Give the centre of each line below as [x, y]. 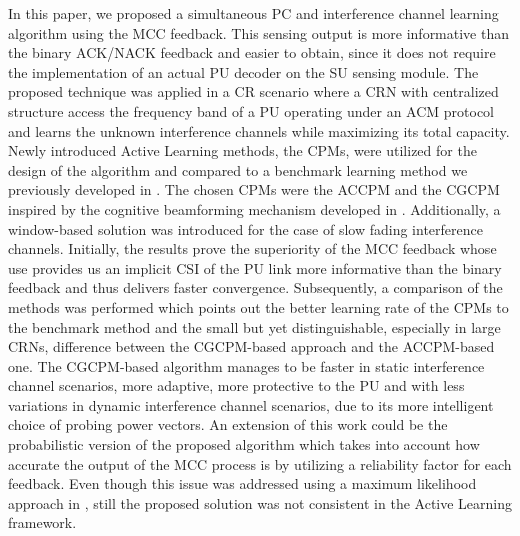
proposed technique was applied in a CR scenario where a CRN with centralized [253, 91]
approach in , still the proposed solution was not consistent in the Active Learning [260, 502]
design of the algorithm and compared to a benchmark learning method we [238, 169]
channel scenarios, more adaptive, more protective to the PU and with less [236, 385]
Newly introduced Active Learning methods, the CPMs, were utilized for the [242, 150]
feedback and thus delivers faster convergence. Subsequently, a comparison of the [255, 287]
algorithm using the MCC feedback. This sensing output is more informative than [259, 32]
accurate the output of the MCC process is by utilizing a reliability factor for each [260, 463]
